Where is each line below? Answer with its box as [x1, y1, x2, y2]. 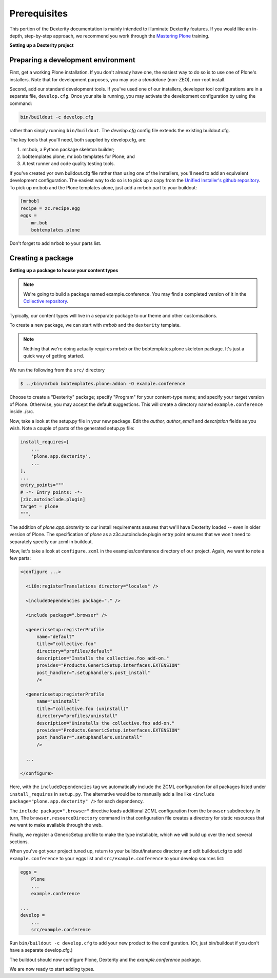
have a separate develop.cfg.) [9, 947, 73, 953]
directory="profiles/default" [36, 648, 113, 654]
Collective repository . [23, 298, 69, 305]
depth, [9, 32, 24, 39]
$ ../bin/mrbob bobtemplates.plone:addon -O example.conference [20, 381, 186, 387]
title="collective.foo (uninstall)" [36, 705, 129, 712]
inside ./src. [9, 408, 34, 415]
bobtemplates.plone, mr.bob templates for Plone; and [22, 153, 135, 159]
